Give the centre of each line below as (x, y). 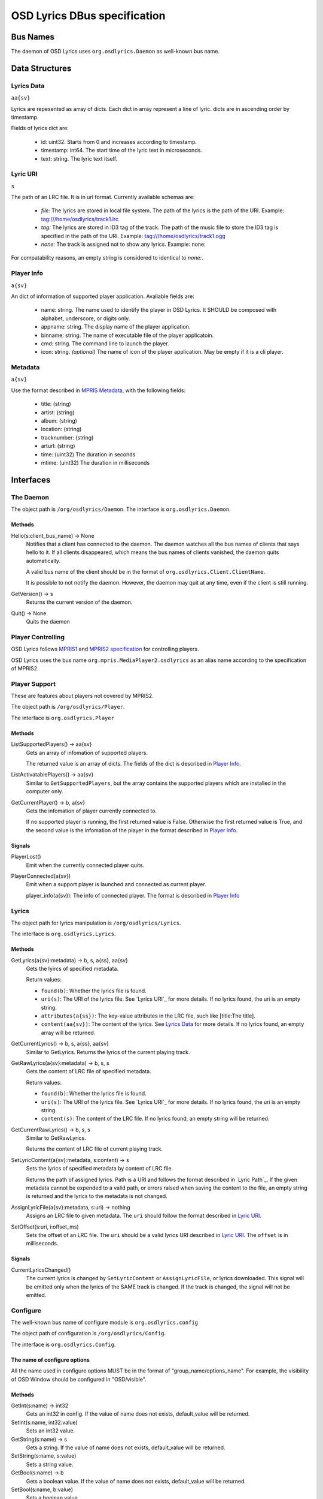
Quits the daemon (48, 622)
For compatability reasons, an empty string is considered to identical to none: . (107, 258)
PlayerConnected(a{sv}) (41, 876)
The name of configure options (50, 1360)
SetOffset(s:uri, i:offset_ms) (45, 1227)
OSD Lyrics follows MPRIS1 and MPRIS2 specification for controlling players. (105, 649)
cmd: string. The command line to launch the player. (105, 343)
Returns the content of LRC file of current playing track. (94, 1149)
